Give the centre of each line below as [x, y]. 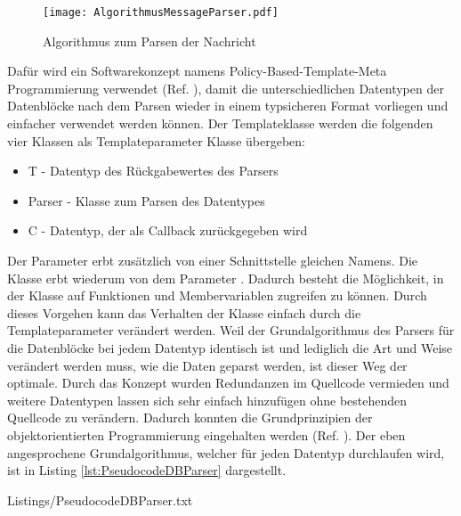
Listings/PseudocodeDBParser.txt [100, 500]
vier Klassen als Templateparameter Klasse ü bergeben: [156, 140]
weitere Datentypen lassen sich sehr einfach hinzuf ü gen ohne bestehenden [207, 400]
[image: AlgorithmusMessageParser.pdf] [161, 12]
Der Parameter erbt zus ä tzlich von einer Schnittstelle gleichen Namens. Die [213, 260]
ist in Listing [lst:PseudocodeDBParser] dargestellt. [147, 470]
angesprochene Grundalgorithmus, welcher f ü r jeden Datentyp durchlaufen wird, [226, 452]
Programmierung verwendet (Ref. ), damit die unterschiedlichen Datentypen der [226, 88]
